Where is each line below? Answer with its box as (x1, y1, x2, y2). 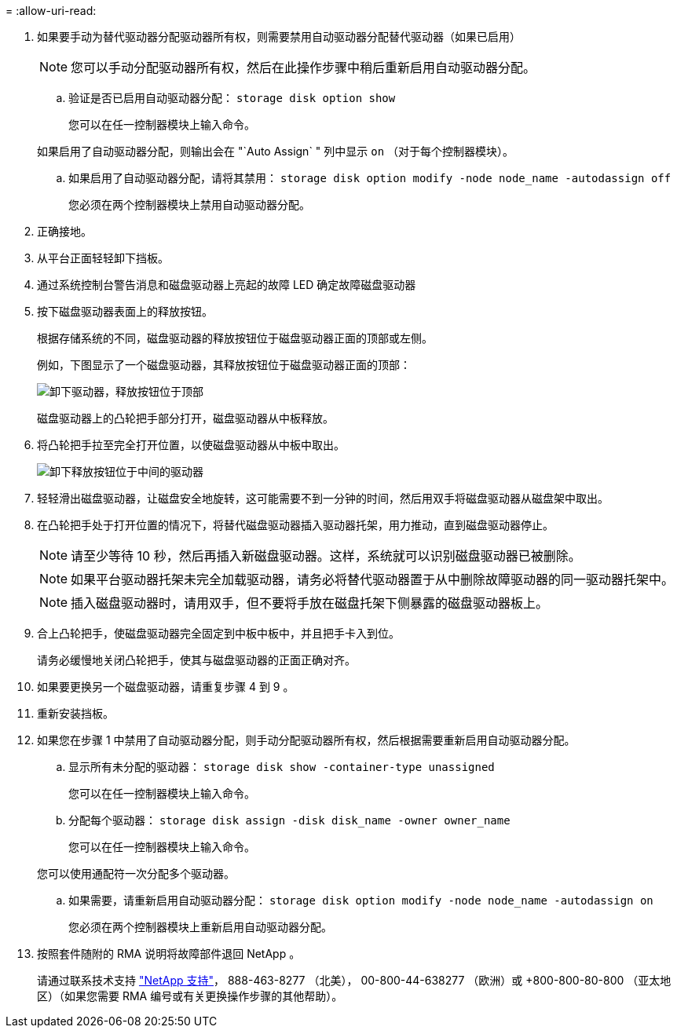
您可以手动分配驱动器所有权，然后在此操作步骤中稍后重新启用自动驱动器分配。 (71, 60, 536, 75)
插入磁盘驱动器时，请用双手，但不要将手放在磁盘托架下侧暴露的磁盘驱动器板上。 (71, 595, 549, 611)
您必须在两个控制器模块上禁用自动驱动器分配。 (68, 198, 310, 211)
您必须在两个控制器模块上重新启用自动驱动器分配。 (68, 920, 332, 934)
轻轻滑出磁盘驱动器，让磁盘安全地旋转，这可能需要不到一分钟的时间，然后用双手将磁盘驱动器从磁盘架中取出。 (37, 491, 609, 505)
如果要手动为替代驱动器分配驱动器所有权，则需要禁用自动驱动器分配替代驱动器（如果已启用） (37, 30, 521, 43)
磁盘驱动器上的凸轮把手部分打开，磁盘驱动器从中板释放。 (37, 411, 334, 425)
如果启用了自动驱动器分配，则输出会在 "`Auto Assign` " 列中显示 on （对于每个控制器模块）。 (37, 144, 514, 158)
